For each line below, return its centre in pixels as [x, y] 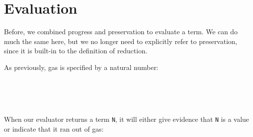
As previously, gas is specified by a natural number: [81, 67]
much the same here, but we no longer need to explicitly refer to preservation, [121, 41]
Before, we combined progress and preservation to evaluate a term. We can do [121, 32]
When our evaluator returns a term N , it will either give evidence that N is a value [126, 119]
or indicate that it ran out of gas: [54, 128]
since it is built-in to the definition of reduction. [76, 51]
